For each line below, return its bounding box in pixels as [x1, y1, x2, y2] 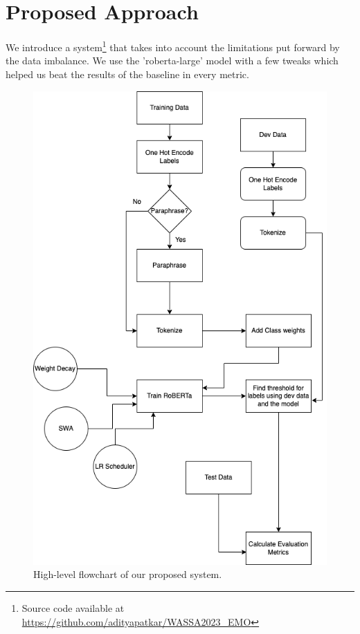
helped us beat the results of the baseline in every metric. [6, 66, 249, 81]
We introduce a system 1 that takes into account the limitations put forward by [6, 38, 340, 54]
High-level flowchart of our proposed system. [33, 567, 222, 581]
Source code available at [21, 600, 125, 615]
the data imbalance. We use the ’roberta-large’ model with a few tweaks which [6, 53, 339, 68]
